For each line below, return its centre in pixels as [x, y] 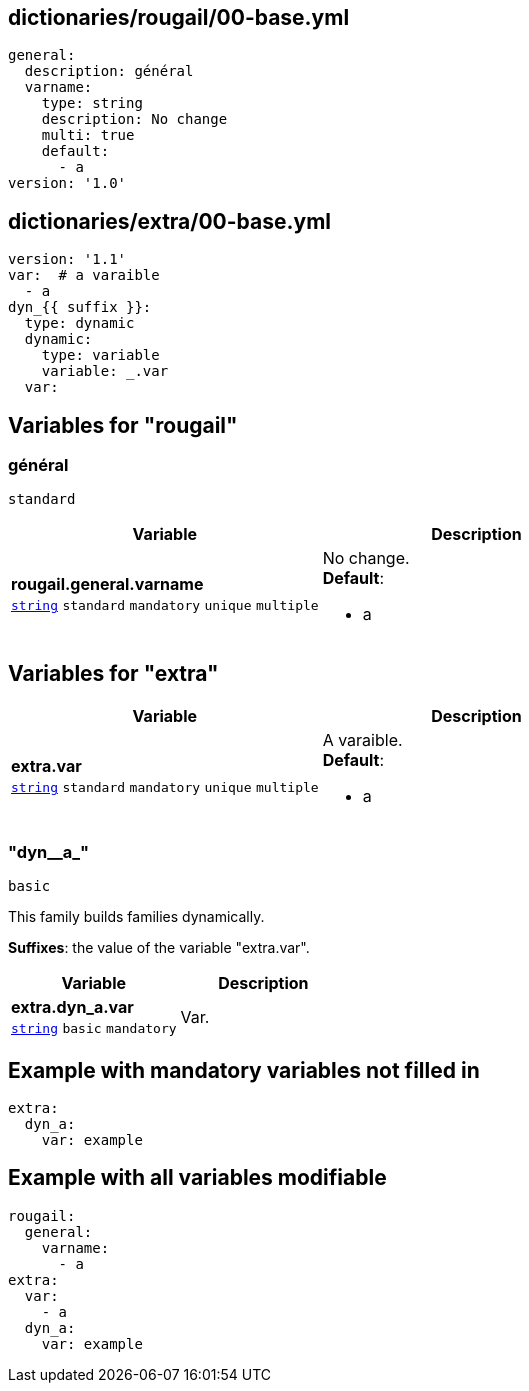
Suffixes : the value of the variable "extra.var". [159, 948]
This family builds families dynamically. [136, 917]
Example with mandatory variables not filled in [244, 1070]
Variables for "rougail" [123, 425]
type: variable [100, 355]
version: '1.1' [67, 259]
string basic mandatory [94, 1029]
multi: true [88, 135]
